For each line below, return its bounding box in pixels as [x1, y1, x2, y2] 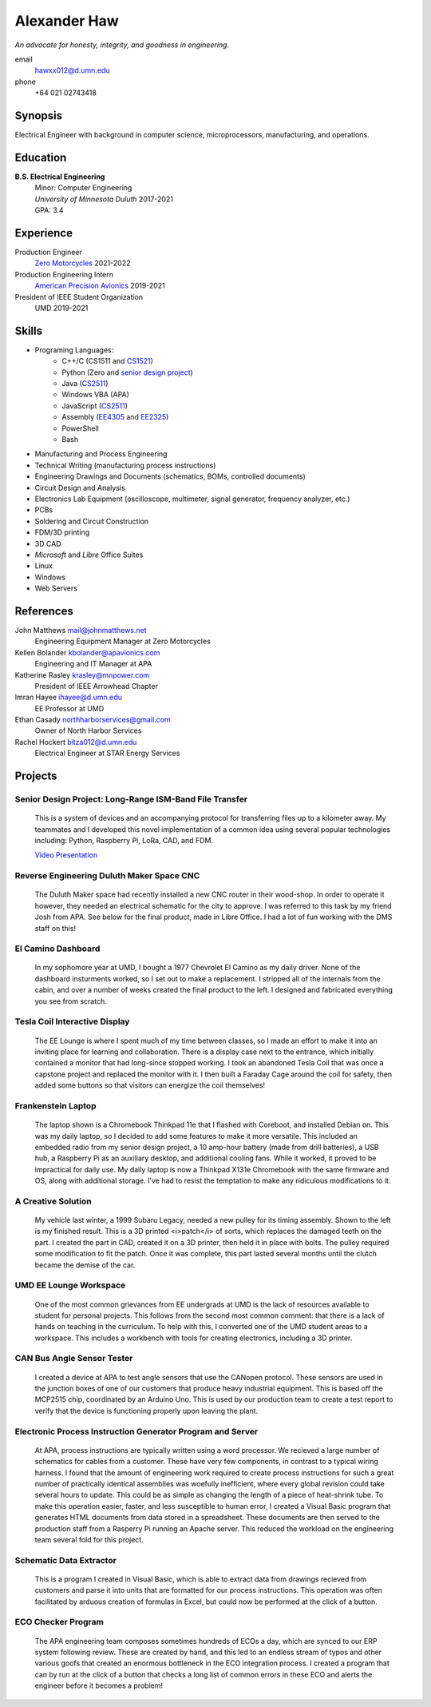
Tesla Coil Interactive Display [14, 1016, 130, 1027]
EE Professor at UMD [34, 703, 105, 713]
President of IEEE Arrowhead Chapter [34, 681, 159, 690]
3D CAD [34, 539, 61, 548]
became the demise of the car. [34, 1259, 136, 1270]
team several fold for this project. [34, 1534, 144, 1544]
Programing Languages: [34, 344, 114, 355]
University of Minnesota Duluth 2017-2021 [34, 194, 173, 204]
